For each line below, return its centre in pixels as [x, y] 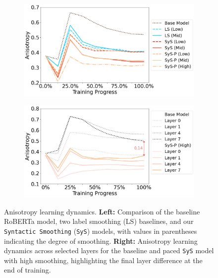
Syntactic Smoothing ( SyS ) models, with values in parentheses [101, 231]
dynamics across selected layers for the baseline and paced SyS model [109, 250]
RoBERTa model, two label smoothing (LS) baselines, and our [99, 221]
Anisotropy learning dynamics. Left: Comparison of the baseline [102, 211]
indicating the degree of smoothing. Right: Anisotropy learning [101, 241]
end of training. [27, 270]
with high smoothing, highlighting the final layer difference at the [103, 260]
